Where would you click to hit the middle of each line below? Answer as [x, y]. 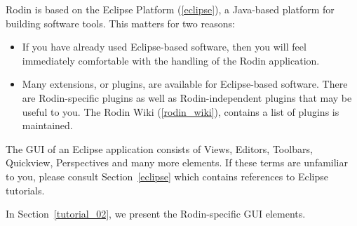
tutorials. [25, 190]
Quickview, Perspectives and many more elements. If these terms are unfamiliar [177, 162]
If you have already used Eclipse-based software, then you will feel [164, 47]
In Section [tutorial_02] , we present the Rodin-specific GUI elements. [156, 214]
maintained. [47, 125]
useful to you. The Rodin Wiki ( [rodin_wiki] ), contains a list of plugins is [181, 111]
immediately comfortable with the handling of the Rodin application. [171, 60]
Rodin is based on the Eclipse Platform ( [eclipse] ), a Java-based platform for [170, 9]
